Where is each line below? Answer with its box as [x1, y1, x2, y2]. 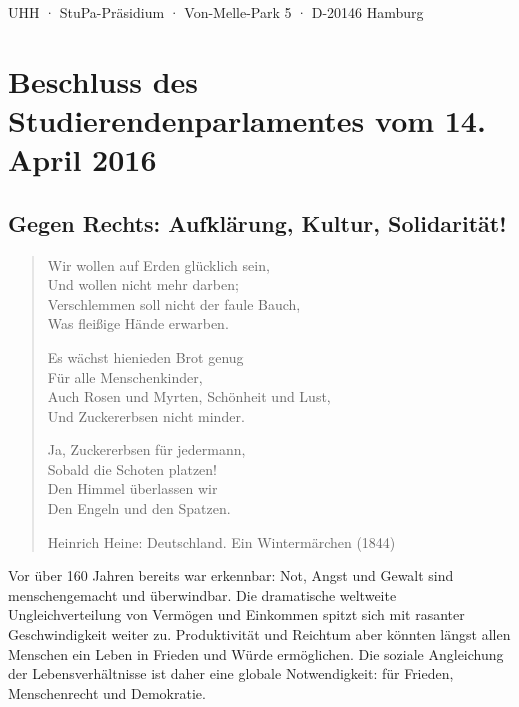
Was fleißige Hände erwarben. [47, 313, 229, 334]
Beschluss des [8, 60, 199, 101]
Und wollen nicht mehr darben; [47, 274, 239, 295]
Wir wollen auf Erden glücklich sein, [47, 254, 270, 275]
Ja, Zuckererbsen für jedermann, [47, 439, 246, 460]
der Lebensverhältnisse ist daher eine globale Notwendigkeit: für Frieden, [8, 663, 454, 684]
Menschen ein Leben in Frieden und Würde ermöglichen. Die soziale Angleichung [8, 643, 504, 664]
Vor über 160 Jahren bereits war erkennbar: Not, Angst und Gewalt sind [8, 565, 454, 586]
